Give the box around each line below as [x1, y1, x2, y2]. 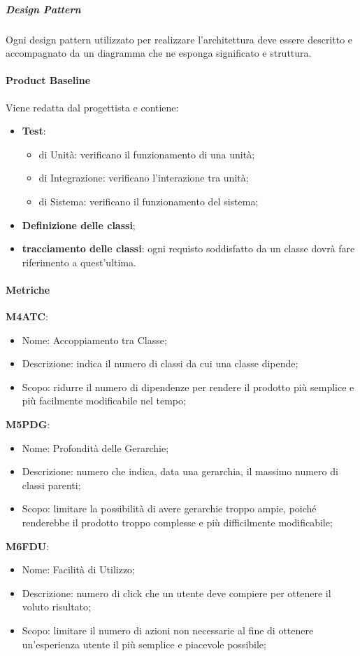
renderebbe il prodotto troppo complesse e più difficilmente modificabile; [22, 515, 333, 530]
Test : [22, 123, 46, 138]
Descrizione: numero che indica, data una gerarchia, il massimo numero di [22, 464, 338, 479]
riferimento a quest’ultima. [22, 254, 136, 269]
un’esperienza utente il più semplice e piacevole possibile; [22, 636, 266, 651]
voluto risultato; [22, 599, 91, 614]
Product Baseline [6, 73, 91, 88]
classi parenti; [22, 477, 81, 492]
